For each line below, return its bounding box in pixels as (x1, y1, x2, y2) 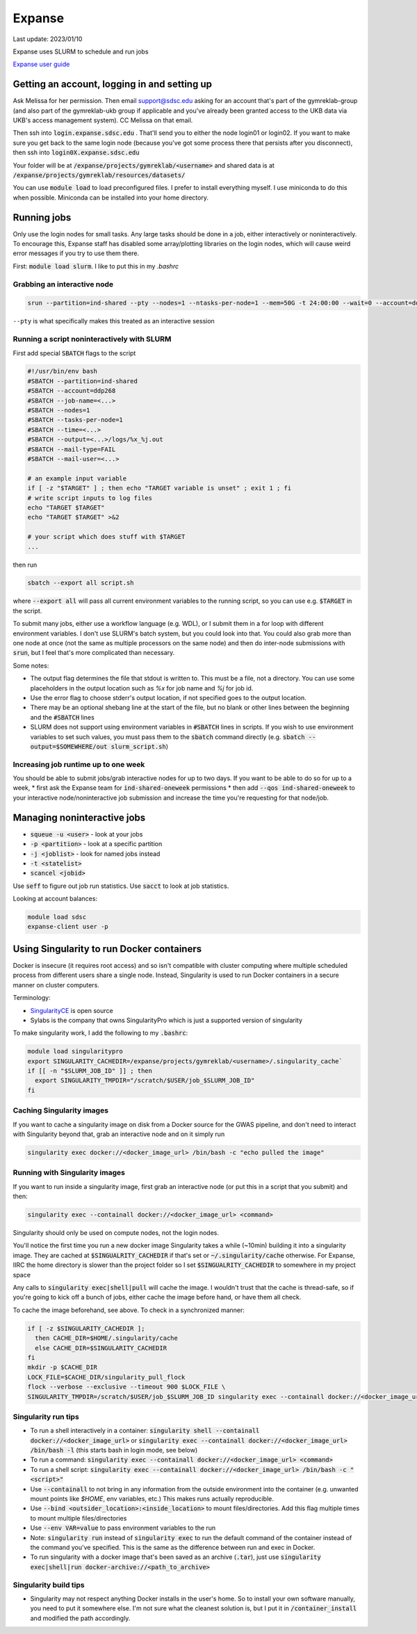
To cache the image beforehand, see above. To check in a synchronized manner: (13, 1306, 245, 1314)
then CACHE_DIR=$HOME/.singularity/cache (35, 1334, 179, 1342)
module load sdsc (27, 913, 87, 921)
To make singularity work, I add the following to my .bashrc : (13, 1029, 188, 1037)
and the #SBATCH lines (30, 713, 95, 721)
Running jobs (13, 211, 72, 223)
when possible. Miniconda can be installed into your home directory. (13, 193, 208, 202)
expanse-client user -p (27, 923, 109, 931)
